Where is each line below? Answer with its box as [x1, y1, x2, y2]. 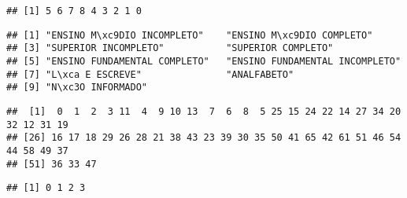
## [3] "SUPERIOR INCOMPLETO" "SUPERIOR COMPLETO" [6, 42, 334, 54]
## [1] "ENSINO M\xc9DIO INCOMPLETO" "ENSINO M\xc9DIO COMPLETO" [6, 29, 373, 41]
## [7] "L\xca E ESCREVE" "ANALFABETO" [6, 68, 294, 80]
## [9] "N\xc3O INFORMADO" [6, 82, 147, 93]
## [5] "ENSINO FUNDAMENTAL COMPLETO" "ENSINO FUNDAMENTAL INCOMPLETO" [6, 55, 401, 67]
